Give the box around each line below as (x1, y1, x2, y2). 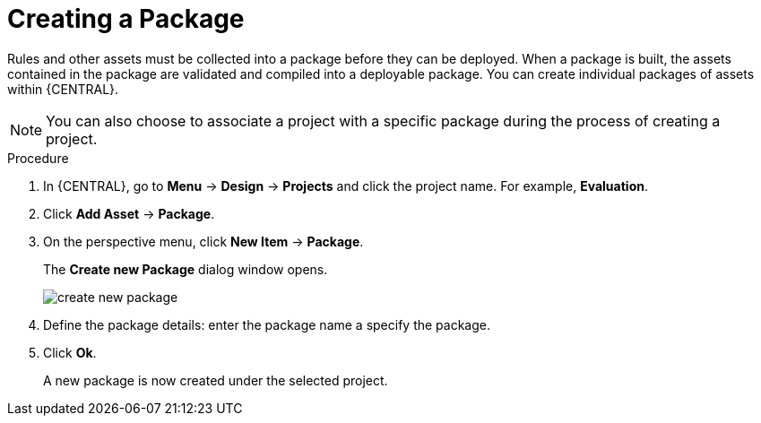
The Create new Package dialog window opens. (43, 261, 328, 277)
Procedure (7, 150, 69, 166)
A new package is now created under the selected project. (43, 372, 388, 388)
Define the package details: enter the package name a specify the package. (43, 316, 491, 332)
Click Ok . (43, 344, 97, 360)
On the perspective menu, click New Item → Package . (43, 233, 364, 249)
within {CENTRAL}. (7, 81, 119, 97)
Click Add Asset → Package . (43, 205, 215, 221)
